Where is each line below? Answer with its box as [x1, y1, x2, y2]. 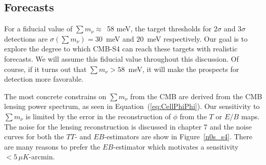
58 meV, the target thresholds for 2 [107, 23, 218, 34]
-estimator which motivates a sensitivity [113, 141, 239, 152]
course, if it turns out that [4, 63, 87, 74]
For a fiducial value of [4, 23, 73, 34]
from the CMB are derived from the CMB [130, 90, 262, 101]
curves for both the [4, 131, 64, 142]
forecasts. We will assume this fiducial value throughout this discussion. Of [4, 53, 239, 64]
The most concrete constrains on [4, 90, 107, 101]
